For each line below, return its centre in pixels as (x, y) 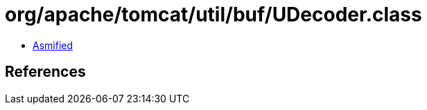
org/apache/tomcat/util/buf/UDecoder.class (214, 15)
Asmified (53, 45)
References (45, 72)
